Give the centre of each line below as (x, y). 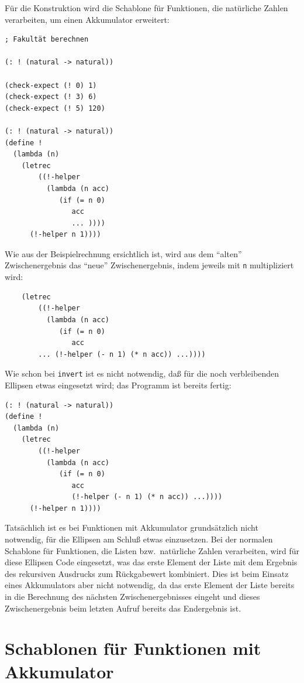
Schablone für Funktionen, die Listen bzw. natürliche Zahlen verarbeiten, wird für (152, 550)
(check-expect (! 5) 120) (55, 108)
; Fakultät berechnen (47, 40)
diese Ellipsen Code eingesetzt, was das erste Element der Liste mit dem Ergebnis (151, 562)
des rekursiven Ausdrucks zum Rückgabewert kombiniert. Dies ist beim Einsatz (147, 573)
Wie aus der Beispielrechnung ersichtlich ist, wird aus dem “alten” (123, 253)
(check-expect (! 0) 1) (51, 85)
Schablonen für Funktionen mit (133, 648)
